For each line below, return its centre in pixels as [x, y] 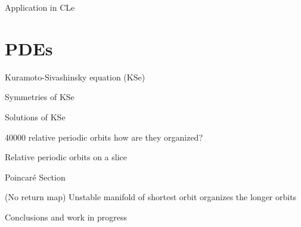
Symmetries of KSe [40, 97]
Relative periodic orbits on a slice [66, 157]
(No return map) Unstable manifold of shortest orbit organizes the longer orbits [151, 197]
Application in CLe [40, 7]
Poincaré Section [35, 177]
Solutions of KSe [35, 116]
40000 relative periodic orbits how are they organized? [104, 137]
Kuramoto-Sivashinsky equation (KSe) [75, 77]
